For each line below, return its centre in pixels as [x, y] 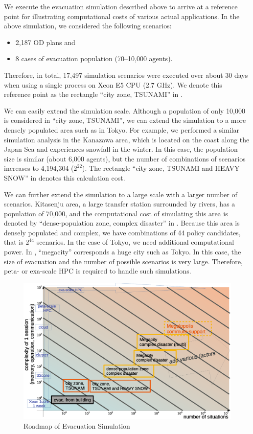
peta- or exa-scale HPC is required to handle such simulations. [98, 271]
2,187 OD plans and [45, 42]
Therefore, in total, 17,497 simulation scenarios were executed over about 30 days [126, 75]
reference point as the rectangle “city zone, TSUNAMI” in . [93, 94]
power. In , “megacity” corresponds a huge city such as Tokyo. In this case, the [123, 252]
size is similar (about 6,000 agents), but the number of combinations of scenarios [125, 158]
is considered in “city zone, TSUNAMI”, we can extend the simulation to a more [125, 120]
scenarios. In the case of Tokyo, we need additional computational [135, 242]
